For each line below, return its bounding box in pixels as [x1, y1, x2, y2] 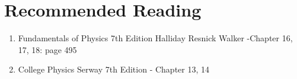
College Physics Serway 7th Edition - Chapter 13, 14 [18, 63, 210, 75]
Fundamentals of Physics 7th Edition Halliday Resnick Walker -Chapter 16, [18, 32, 293, 44]
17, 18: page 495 [18, 43, 77, 55]
